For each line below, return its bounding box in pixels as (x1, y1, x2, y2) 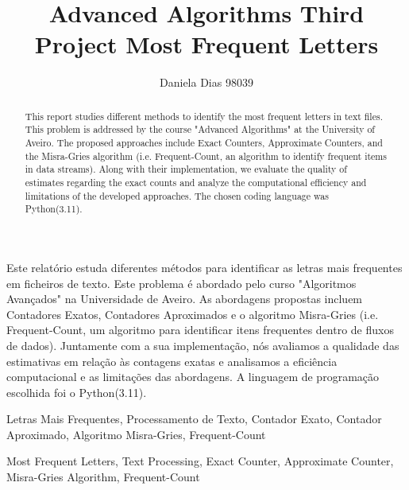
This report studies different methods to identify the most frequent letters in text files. (25, 109, 383, 122)
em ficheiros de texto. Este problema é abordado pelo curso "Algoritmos (6, 274, 357, 291)
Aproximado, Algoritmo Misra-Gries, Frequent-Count (6, 426, 266, 442)
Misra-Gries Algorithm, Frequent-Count (6, 469, 200, 485)
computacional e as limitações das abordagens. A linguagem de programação (6, 368, 380, 385)
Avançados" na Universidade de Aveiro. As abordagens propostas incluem (6, 290, 363, 307)
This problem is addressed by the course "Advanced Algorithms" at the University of (25, 122, 375, 136)
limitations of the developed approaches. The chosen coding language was (25, 189, 329, 202)
